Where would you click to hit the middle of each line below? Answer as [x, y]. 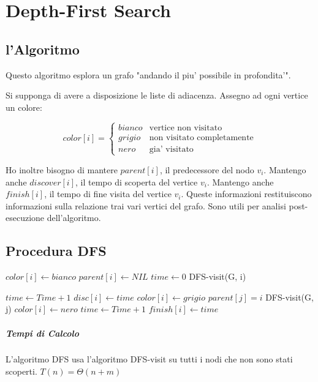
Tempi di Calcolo [43, 333]
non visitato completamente [201, 137]
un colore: [24, 107]
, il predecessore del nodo [207, 169]
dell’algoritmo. [74, 218]
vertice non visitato [186, 128]
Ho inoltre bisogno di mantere [62, 169]
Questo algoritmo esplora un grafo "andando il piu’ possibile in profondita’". [148, 74]
